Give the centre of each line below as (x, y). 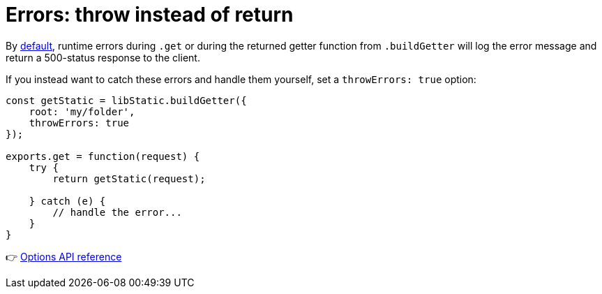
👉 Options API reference (64, 256)
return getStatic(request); (129, 178)
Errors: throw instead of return (150, 15)
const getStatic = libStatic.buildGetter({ (126, 100)
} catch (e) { (67, 201)
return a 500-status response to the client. (103, 57)
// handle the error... (117, 212)
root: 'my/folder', (82, 111)
